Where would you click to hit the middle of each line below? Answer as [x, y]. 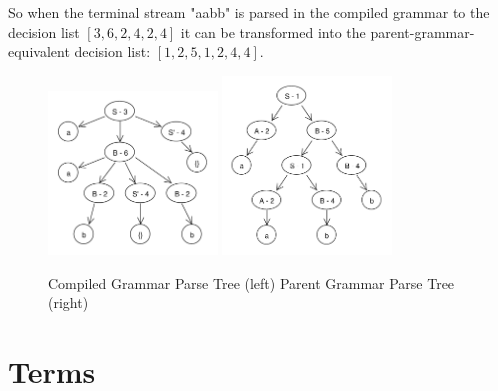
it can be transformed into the [273, 31]
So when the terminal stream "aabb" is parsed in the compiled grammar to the [249, 12]
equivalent [39, 51]
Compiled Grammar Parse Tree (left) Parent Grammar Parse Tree [251, 282]
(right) [68, 302]
